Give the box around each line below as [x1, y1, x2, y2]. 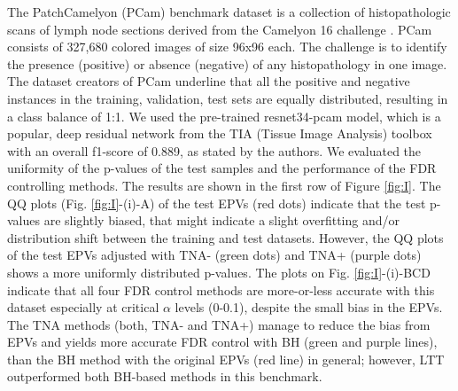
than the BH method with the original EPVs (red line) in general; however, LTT [7, 349, 445, 368]
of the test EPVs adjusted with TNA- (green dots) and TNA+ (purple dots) [7, 246, 422, 264]
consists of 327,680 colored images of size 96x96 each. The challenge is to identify [7, 37, 447, 56]
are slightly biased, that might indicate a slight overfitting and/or [43, 211, 400, 230]
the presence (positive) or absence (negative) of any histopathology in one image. [7, 54, 447, 73]
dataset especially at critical [7, 298, 159, 317]
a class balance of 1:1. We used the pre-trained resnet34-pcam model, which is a [7, 106, 441, 125]
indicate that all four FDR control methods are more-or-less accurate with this [7, 280, 435, 299]
